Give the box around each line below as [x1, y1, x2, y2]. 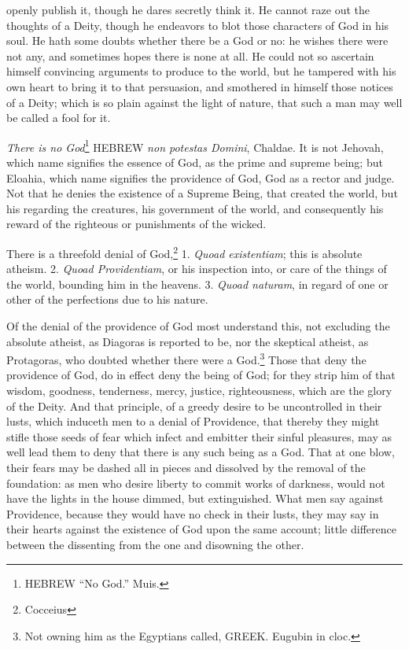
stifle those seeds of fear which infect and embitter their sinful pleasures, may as [6, 428, 392, 444]
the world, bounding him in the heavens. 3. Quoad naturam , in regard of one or [6, 275, 389, 292]
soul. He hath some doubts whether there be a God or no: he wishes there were [6, 32, 389, 49]
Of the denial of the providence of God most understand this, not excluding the [6, 318, 390, 334]
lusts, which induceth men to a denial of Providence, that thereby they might [6, 413, 380, 430]
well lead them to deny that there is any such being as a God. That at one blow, [6, 444, 395, 460]
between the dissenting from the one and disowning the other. [6, 536, 304, 552]
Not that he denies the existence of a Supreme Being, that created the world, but [6, 185, 398, 201]
